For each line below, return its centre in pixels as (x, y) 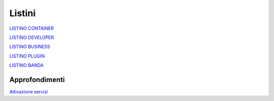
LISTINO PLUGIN (27, 56)
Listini (22, 13)
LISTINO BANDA (27, 65)
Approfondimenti (37, 80)
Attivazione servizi (29, 92)
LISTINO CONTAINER (32, 28)
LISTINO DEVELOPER (32, 37)
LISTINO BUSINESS (30, 47)
